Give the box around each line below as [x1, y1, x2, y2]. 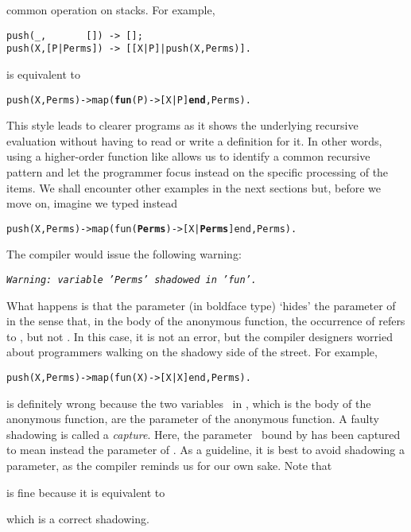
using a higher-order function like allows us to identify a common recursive [6, 148, 370, 165]
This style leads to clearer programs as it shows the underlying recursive [6, 117, 359, 134]
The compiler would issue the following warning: [6, 246, 242, 262]
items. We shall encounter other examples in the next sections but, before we [6, 179, 382, 196]
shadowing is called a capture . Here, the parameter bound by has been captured [6, 425, 401, 442]
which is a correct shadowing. [6, 511, 149, 527]
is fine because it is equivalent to [6, 483, 165, 500]
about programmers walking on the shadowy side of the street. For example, [6, 344, 378, 360]
